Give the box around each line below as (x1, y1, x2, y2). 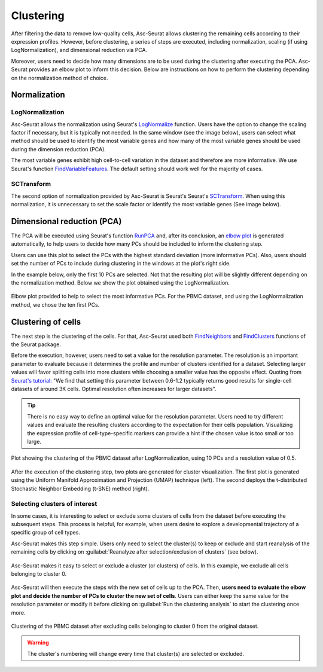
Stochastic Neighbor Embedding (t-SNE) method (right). (11, 485, 150, 492)
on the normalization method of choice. (11, 74, 108, 81)
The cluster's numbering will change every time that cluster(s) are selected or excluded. (27, 650, 245, 657)
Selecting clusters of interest (11, 500, 97, 508)
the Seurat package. (11, 341, 61, 348)
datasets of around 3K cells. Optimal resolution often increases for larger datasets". (11, 386, 217, 393)
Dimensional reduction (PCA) (11, 216, 122, 227)
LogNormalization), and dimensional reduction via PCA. (11, 47, 148, 54)
